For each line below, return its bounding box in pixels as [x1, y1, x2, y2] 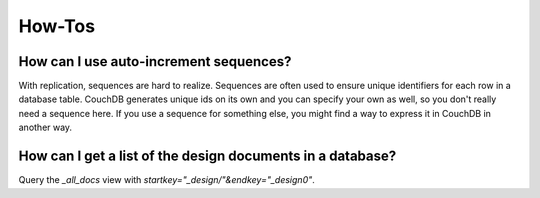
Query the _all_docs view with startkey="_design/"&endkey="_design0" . [18, 174, 315, 186]
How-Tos [18, 15, 95, 37]
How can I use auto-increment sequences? [18, 53, 292, 70]
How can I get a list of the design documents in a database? [18, 148, 397, 165]
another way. [18, 121, 73, 134]
